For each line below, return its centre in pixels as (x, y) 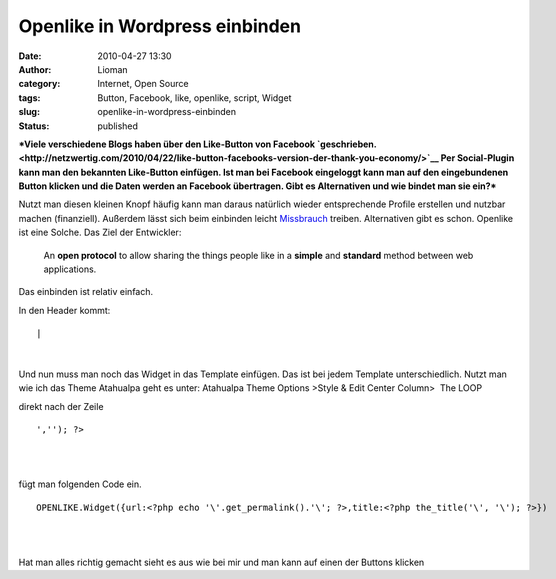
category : (39, 84)
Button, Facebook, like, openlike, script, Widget (194, 97)
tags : (29, 97)
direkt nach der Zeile (61, 406)
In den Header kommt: (64, 310)
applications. (70, 269)
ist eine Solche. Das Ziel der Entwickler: (100, 232)
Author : (35, 69)
